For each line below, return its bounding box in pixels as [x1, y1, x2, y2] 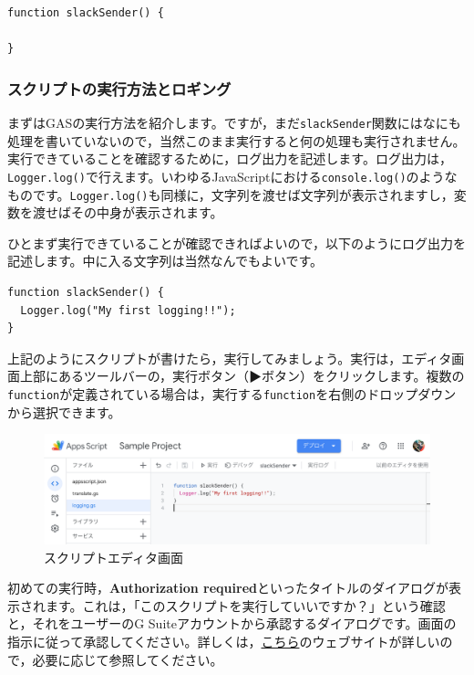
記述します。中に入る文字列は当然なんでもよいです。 [7, 251, 324, 270]
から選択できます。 [7, 402, 121, 421]
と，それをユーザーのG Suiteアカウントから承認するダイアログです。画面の [7, 614, 457, 633]
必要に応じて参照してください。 [32, 649, 223, 669]
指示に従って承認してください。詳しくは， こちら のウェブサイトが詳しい [7, 632, 440, 651]
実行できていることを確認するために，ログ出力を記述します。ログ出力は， [7, 149, 452, 168]
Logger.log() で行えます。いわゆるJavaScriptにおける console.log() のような [7, 166, 458, 185]
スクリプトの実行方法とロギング [7, 77, 232, 100]
